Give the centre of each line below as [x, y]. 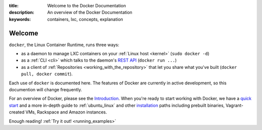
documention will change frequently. [46, 90]
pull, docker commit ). [47, 74]
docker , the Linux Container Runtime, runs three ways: [64, 45]
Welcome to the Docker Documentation [87, 6]
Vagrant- [235, 105]
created [17, 112]
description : [22, 13]
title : [14, 6]
